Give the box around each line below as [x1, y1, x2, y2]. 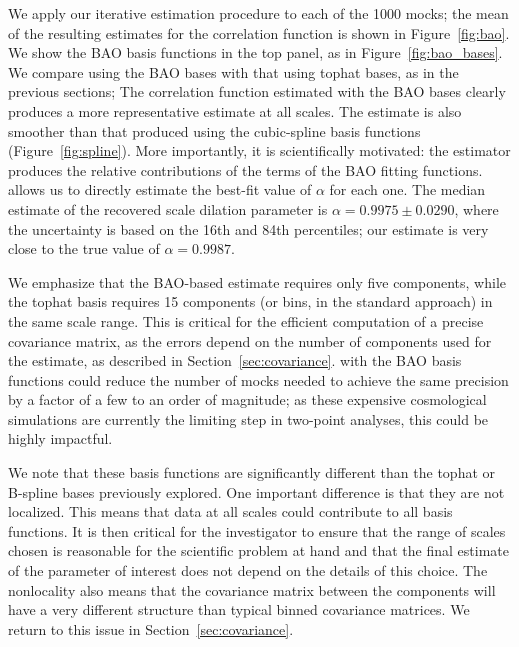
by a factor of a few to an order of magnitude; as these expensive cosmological [8, 389, 487, 410]
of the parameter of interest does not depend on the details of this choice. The [8, 560, 488, 581]
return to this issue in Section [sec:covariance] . [8, 618, 294, 639]
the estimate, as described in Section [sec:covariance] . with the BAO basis [8, 350, 462, 371]
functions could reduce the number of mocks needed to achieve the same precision [8, 369, 509, 390]
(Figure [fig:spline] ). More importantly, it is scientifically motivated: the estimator [8, 140, 511, 161]
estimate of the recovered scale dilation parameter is [8, 198, 328, 219]
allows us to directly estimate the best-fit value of [8, 179, 312, 200]
